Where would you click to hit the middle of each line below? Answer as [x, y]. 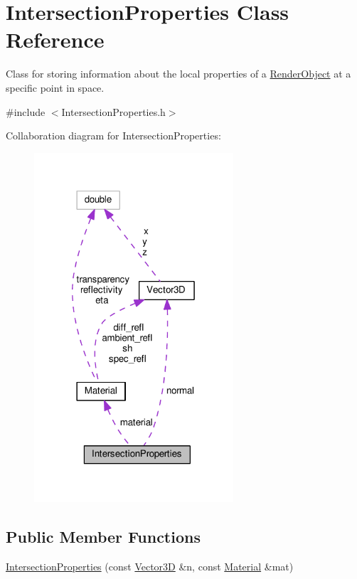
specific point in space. [55, 87]
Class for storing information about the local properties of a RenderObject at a [178, 74]
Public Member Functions [103, 537]
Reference [55, 39]
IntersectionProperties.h [113, 111]
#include [26, 111]
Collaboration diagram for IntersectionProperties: [113, 136]
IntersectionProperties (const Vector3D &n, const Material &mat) [150, 567]
